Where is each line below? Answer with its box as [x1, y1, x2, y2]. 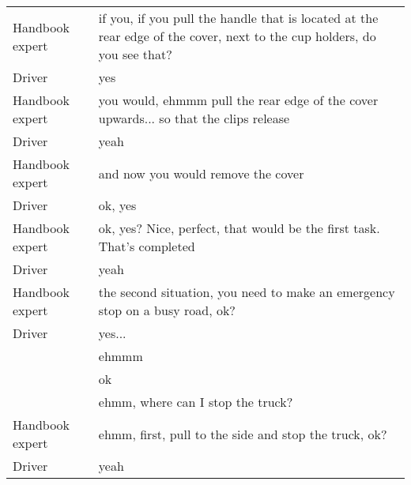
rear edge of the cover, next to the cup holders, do [98, 27, 376, 45]
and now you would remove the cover [98, 164, 304, 182]
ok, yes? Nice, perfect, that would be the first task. [98, 219, 380, 237]
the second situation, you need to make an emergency [98, 283, 395, 301]
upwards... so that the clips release [98, 109, 290, 127]
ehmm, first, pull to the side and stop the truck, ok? [98, 424, 387, 443]
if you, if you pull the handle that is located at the [98, 9, 379, 27]
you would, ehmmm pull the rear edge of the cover [98, 91, 379, 109]
